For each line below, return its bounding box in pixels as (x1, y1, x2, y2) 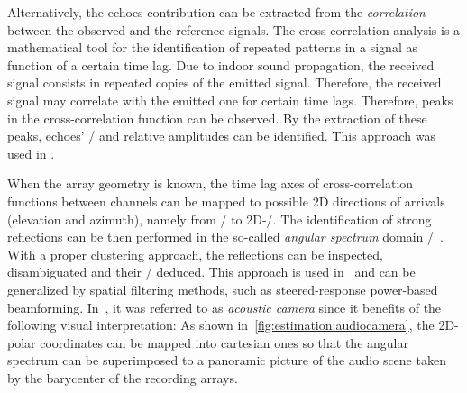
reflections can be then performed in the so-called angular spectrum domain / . (7, 227, 444, 246)
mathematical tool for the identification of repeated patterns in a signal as (7, 38, 417, 57)
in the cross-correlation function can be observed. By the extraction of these (7, 108, 427, 127)
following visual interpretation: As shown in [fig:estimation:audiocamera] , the (7, 315, 435, 334)
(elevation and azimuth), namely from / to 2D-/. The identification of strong (7, 209, 432, 228)
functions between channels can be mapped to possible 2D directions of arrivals (7, 191, 445, 210)
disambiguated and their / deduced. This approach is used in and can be (7, 262, 416, 281)
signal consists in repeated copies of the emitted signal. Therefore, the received (7, 73, 442, 92)
